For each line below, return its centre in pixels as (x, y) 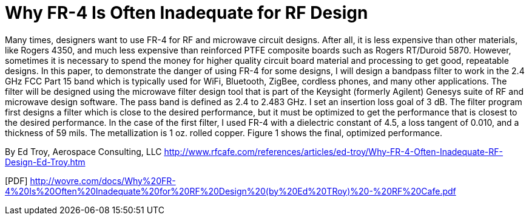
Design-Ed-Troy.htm (45, 162)
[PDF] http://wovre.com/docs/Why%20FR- (90, 180)
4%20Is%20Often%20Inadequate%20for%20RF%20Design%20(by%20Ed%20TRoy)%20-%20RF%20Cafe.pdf (231, 191)
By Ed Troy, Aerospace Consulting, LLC (83, 151)
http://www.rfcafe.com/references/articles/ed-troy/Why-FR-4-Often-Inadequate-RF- (334, 151)
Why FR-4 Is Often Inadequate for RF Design (187, 13)
